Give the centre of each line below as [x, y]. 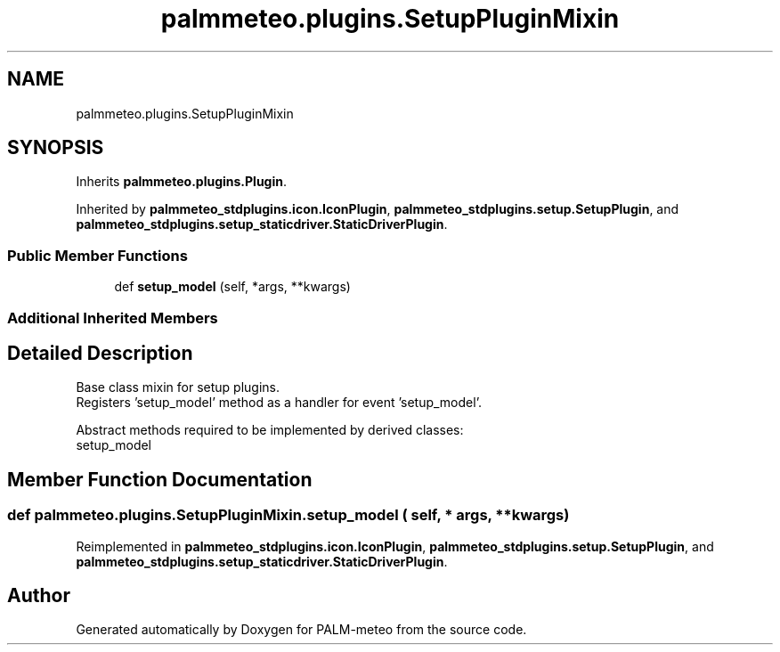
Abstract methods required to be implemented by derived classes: [270, 430]
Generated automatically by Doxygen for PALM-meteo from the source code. [301, 630]
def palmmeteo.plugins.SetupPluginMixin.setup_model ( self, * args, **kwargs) [288, 515]
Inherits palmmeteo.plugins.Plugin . [181, 182]
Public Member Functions [97, 255]
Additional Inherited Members [113, 318]
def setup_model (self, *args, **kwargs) [232, 287]
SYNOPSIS [56, 148]
